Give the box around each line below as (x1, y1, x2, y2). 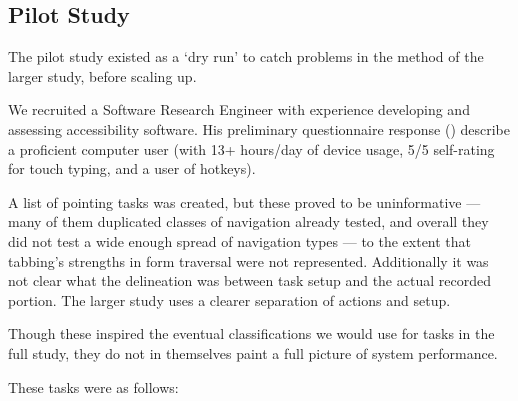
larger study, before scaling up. (8, 65, 197, 86)
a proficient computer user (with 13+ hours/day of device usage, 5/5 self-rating (8, 138, 495, 159)
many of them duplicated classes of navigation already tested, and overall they (8, 211, 489, 232)
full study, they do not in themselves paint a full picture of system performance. (8, 342, 498, 363)
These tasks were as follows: (8, 376, 179, 397)
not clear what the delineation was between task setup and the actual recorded (8, 270, 491, 291)
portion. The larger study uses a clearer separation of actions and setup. (8, 289, 451, 310)
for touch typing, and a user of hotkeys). (8, 158, 256, 179)
